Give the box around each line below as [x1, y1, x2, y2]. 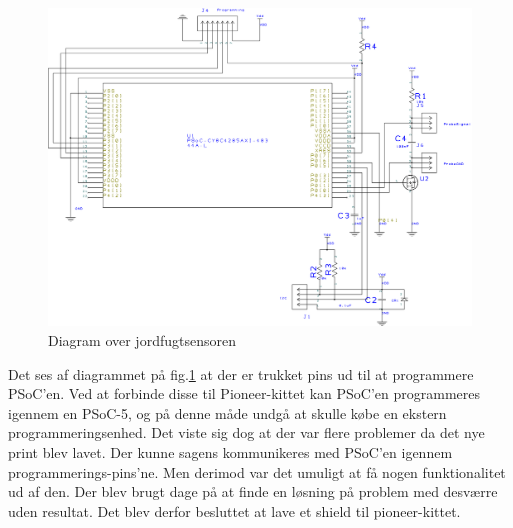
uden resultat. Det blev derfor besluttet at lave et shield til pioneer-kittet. [8, 500, 461, 521]
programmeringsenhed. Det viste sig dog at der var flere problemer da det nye [8, 422, 485, 443]
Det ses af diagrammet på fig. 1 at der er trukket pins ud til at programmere [8, 363, 474, 384]
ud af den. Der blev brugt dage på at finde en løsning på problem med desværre [8, 481, 498, 502]
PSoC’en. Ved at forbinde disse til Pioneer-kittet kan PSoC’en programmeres [8, 383, 480, 404]
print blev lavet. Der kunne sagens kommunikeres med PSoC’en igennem [8, 441, 453, 462]
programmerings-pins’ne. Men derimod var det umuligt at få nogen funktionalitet [8, 461, 506, 482]
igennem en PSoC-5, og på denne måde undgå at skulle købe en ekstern [8, 402, 447, 423]
